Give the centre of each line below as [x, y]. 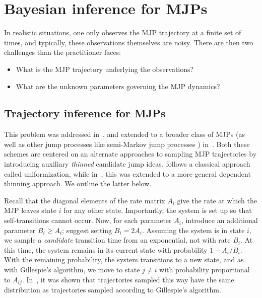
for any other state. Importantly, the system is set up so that [158, 210]
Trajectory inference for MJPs [85, 113]
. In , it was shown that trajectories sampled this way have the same [128, 279]
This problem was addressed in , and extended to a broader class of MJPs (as [124, 134]
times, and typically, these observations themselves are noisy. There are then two [129, 42]
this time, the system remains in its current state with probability [106, 249]
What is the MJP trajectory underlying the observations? [105, 69]
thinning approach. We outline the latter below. [78, 183]
